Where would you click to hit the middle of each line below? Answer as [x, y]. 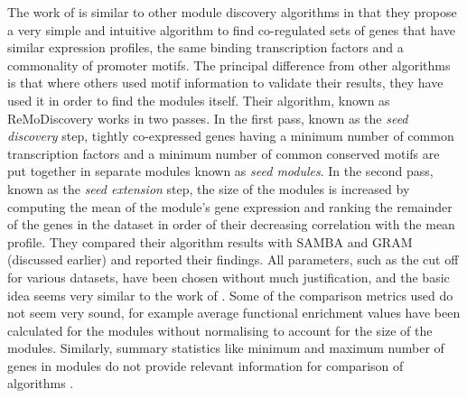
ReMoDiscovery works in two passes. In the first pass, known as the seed [208, 118]
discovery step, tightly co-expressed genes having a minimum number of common [231, 136]
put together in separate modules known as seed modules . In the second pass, [220, 171]
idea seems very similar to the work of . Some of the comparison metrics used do [230, 295]
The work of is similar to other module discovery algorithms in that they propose [232, 12]
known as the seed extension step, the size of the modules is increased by [209, 188]
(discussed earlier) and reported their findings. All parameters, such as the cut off [233, 259]
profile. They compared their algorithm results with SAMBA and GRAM [210, 241]
